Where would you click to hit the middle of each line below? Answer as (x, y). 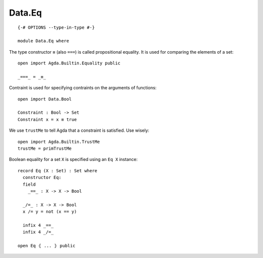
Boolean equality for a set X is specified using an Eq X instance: (73, 159)
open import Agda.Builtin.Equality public (69, 63)
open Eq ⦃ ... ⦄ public (47, 246)
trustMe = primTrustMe (45, 149)
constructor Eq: (42, 178)
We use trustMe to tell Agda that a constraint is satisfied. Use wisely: (79, 130)
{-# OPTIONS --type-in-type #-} (56, 27)
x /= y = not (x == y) (50, 212)
